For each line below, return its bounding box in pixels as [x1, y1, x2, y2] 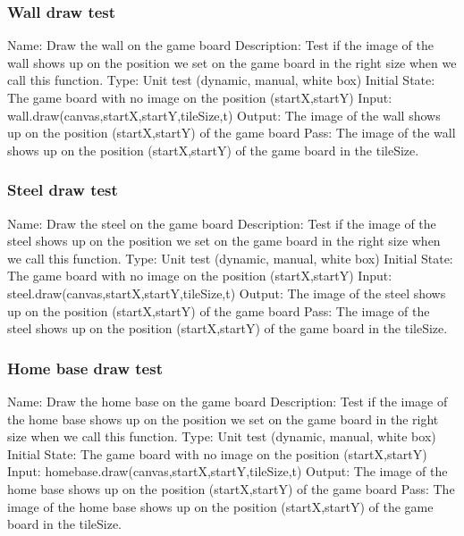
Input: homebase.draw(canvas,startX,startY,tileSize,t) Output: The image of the [7, 462, 448, 481]
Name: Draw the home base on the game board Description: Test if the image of [7, 391, 448, 410]
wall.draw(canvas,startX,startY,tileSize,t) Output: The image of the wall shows [7, 105, 441, 124]
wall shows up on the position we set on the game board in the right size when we [7, 53, 457, 71]
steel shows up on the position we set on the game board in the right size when [7, 231, 441, 250]
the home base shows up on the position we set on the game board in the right [7, 409, 439, 428]
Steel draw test [7, 179, 118, 201]
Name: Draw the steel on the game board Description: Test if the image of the [7, 214, 436, 232]
